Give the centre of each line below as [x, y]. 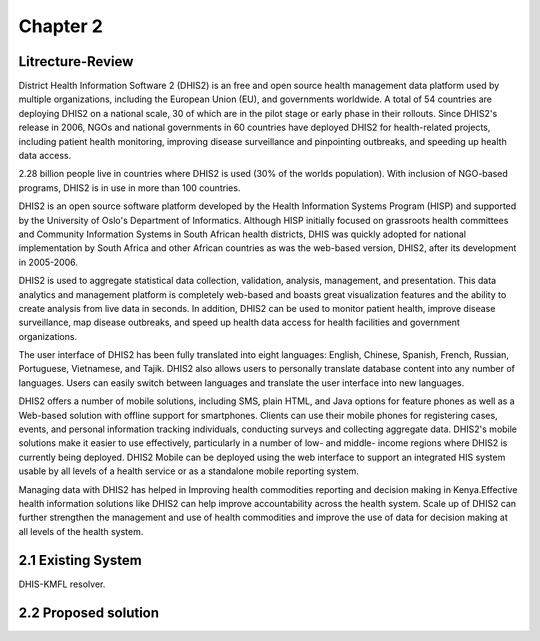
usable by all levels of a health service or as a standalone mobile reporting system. [189, 471]
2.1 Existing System [80, 560]
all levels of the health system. [81, 531]
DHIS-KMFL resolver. [62, 584]
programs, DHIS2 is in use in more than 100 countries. [129, 187]
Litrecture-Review [76, 61]
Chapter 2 [61, 26]
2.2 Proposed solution [89, 612]
